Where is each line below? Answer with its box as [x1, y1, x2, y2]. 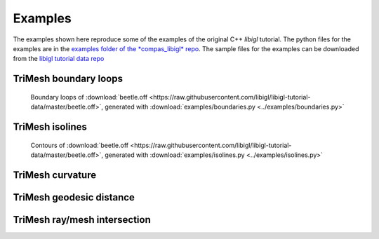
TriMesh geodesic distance [13, 191, 135, 203]
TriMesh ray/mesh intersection [13, 214, 151, 226]
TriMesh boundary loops [13, 73, 123, 85]
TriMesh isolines [13, 121, 88, 132]
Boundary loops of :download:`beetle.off [30, 93, 148, 101]
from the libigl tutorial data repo [13, 55, 105, 63]
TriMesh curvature [13, 169, 97, 181]
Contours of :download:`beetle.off [30, 141, 129, 149]
